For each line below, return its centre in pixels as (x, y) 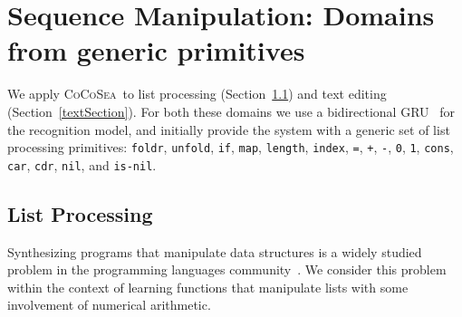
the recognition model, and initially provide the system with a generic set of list (229, 129)
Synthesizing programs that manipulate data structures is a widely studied (215, 251)
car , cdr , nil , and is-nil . (82, 164)
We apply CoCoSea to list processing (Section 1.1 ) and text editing (197, 94)
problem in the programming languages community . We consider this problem (227, 269)
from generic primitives (156, 50)
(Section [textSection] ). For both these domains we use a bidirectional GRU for (231, 111)
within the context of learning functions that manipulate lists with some (208, 287)
